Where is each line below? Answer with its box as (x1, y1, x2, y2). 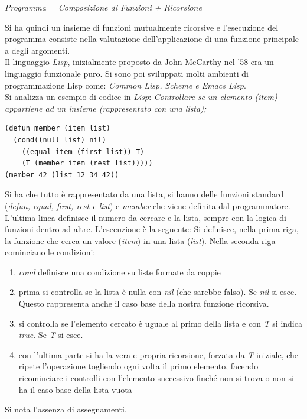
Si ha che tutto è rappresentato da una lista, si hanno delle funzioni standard (5, 188, 284, 200)
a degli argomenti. (5, 44, 70, 56)
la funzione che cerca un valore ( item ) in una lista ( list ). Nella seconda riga (5, 234, 276, 246)
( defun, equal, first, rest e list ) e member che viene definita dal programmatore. (5, 199, 290, 212)
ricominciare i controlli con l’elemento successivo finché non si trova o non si (18, 372, 294, 384)
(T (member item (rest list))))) (21, 159, 153, 168)
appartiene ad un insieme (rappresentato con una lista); (5, 102, 207, 114)
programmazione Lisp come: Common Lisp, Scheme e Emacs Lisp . (5, 79, 246, 91)
